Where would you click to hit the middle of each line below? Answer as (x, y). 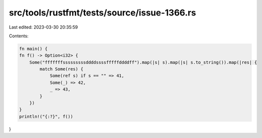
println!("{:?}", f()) (46, 116)
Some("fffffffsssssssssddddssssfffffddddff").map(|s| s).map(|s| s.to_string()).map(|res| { (143, 62)
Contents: (19, 36)
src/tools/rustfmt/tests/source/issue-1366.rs (103, 13)
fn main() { (33, 49)
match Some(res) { (61, 69)
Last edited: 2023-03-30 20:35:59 (43, 27)
